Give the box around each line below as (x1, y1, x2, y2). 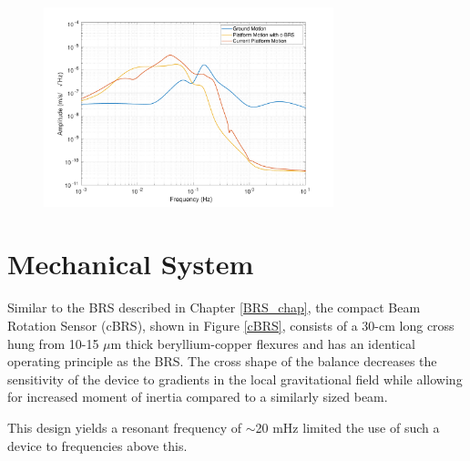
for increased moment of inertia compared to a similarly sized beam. (7, 387, 388, 406)
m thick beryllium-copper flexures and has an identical (110, 333, 415, 353)
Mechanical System (7, 245, 254, 282)
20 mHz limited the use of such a (255, 417, 440, 436)
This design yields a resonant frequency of (7, 417, 242, 436)
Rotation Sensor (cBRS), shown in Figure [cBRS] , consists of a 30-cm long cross (7, 315, 455, 334)
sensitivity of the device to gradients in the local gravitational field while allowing (7, 369, 463, 388)
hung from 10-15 (7, 333, 99, 353)
